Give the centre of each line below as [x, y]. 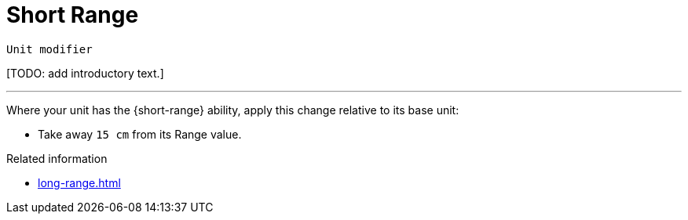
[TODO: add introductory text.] [85, 73]
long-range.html [79, 182]
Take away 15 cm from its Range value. [140, 134]
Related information [57, 158]
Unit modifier [49, 49]
